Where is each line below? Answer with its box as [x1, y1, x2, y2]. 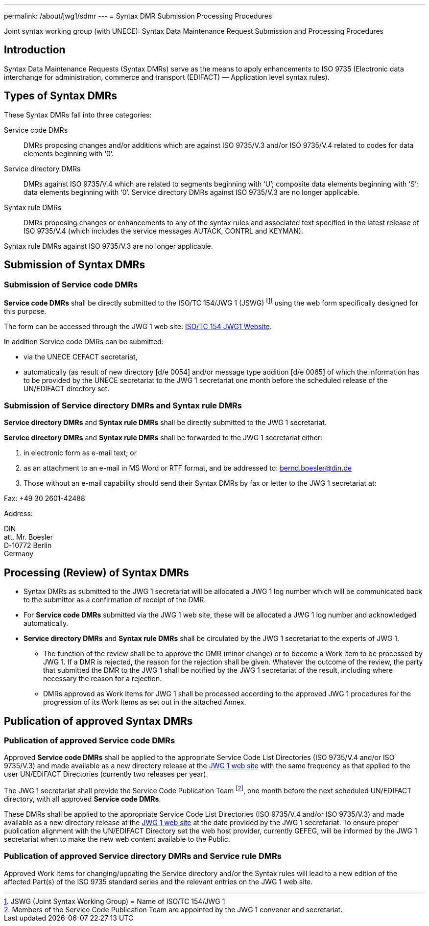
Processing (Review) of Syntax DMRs [4, 566, 189, 579]
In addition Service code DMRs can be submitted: [4, 337, 164, 346]
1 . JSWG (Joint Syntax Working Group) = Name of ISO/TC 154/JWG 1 [4, 897, 225, 905]
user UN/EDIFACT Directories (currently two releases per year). [4, 770, 208, 779]
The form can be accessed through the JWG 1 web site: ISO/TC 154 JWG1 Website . [4, 322, 272, 331]
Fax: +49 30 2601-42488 [4, 494, 85, 503]
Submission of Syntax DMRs [4, 259, 145, 271]
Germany [4, 549, 34, 558]
